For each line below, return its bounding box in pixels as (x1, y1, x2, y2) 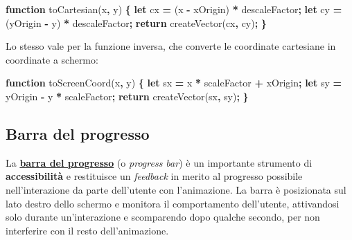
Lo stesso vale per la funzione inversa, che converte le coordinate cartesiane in (6, 39, 336, 53)
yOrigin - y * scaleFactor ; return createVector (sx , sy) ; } (6, 89, 249, 103)
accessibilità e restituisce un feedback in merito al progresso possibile (6, 169, 303, 183)
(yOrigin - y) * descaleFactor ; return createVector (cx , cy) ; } (6, 15, 267, 30)
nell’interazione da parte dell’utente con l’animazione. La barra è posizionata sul (6, 182, 346, 196)
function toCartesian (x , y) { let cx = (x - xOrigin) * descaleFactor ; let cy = (6, 2, 342, 16)
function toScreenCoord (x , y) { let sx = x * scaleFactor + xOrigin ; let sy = (6, 75, 342, 90)
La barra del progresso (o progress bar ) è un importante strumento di (6, 155, 313, 169)
